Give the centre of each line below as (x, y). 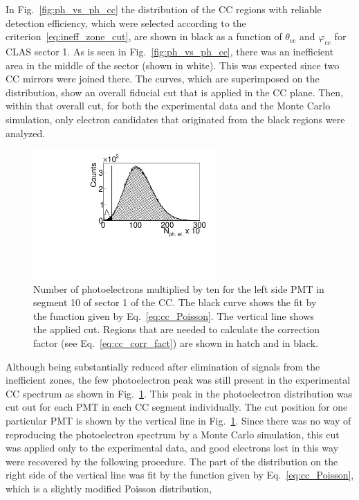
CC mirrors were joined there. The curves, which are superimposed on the (163, 79)
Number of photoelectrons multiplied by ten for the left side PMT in (179, 288)
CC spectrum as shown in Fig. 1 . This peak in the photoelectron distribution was (179, 393)
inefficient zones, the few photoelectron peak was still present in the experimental (178, 380)
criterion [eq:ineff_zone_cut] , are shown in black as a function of (144, 36)
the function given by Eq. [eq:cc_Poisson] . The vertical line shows (174, 315)
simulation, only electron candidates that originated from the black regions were (175, 119)
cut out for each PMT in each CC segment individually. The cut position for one (177, 407)
